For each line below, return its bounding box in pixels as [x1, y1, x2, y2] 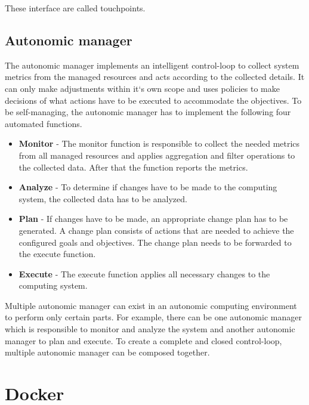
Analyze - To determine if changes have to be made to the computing [18, 181, 277, 193]
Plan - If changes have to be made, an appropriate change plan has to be [18, 212, 288, 225]
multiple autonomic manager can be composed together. [5, 346, 210, 358]
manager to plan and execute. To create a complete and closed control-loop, [5, 334, 282, 347]
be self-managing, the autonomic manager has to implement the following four [5, 106, 291, 118]
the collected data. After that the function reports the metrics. [18, 160, 248, 173]
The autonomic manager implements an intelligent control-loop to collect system [5, 58, 299, 71]
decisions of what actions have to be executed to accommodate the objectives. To [5, 94, 302, 106]
